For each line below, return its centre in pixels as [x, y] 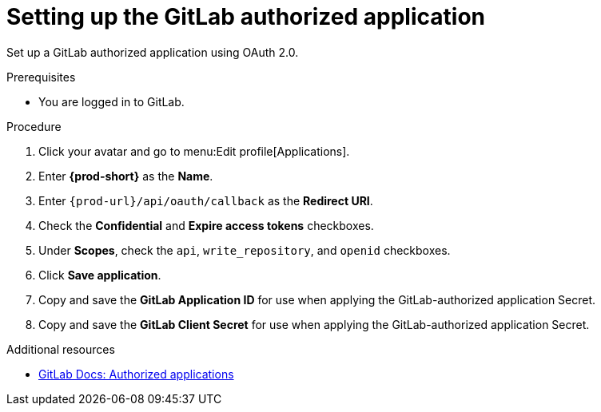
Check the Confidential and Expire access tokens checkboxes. [206, 225]
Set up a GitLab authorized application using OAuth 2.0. [153, 52]
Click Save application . [100, 275]
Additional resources [61, 349]
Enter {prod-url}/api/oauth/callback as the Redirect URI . [206, 200]
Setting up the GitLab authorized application [246, 17]
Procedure [34, 126]
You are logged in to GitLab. [111, 101]
